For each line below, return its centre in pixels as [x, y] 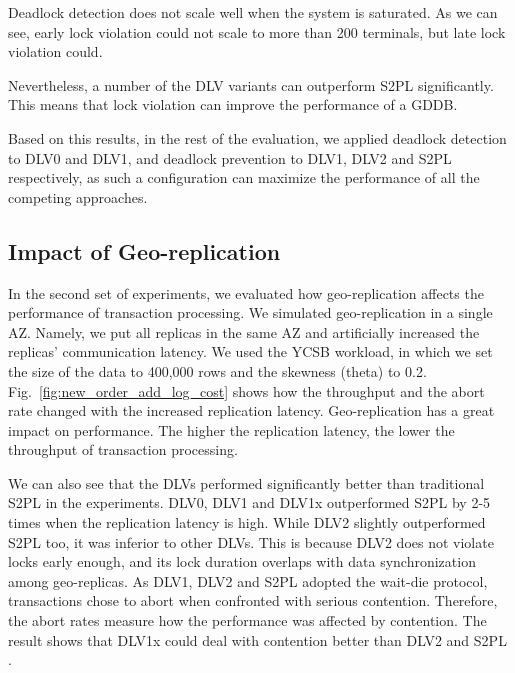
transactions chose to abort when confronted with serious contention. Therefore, [253, 600]
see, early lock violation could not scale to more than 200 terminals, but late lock [257, 31]
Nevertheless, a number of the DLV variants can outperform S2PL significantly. [251, 84]
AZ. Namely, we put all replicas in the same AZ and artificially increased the [244, 331]
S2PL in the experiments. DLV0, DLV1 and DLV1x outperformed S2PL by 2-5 [249, 502]
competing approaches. [78, 196]
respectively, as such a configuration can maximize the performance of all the [244, 177]
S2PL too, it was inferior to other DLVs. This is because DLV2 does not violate [251, 541]
